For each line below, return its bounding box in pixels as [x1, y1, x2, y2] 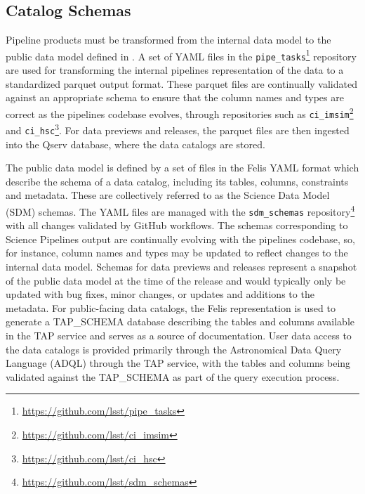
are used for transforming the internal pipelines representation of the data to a [6, 63, 344, 77]
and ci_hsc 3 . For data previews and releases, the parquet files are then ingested [6, 121, 350, 137]
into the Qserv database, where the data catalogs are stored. [6, 136, 265, 151]
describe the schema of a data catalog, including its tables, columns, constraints [6, 174, 349, 188]
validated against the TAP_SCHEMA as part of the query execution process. [6, 369, 340, 384]
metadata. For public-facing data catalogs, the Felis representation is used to [6, 300, 336, 315]
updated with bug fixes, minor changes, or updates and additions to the [6, 287, 314, 301]
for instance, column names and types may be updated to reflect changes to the [6, 245, 348, 260]
